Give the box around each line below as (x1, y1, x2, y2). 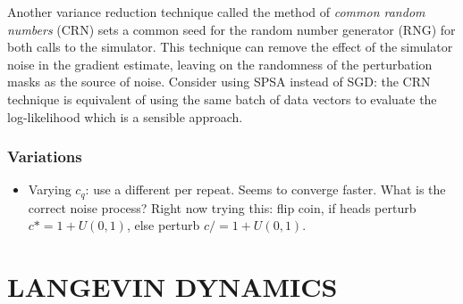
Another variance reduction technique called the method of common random (7, 3, 425, 21)
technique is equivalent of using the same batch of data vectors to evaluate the (7, 89, 437, 108)
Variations (7, 145, 82, 168)
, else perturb (126, 216, 200, 234)
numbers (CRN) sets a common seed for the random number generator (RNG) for (7, 20, 456, 38)
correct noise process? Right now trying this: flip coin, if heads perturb (28, 198, 417, 217)
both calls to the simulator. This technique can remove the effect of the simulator (7, 37, 453, 56)
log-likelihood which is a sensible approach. (7, 107, 243, 126)
